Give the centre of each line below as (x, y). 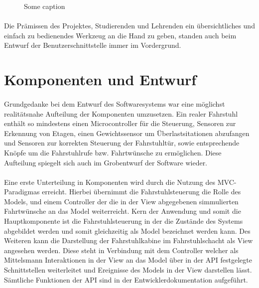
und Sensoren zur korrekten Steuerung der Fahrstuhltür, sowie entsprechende (122, 143)
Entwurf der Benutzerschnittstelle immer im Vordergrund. (93, 45)
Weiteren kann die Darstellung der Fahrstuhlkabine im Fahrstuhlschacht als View (129, 240)
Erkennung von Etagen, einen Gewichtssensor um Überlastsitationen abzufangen (127, 133)
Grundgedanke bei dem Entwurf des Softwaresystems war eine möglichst (115, 103)
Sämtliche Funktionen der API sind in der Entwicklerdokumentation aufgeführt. (126, 279)
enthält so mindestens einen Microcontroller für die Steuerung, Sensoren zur (120, 123)
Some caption (45, 6)
